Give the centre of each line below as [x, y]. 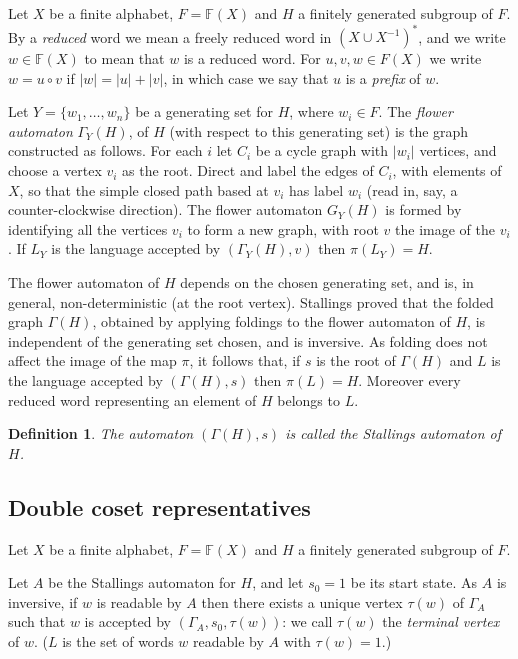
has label [316, 189]
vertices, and [458, 150]
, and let [278, 582]
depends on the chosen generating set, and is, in [327, 282]
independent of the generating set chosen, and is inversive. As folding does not [248, 340]
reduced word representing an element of [132, 399]
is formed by [423, 209]
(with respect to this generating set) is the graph [319, 130]
